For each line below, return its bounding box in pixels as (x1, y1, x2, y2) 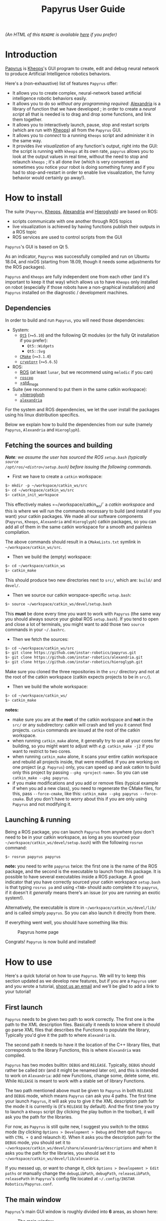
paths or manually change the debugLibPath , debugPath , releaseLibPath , (5, 1170, 151, 1176)
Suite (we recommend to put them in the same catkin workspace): (12, 386, 147, 392)
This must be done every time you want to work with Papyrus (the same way (5, 610, 161, 616)
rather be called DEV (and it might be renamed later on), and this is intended (5, 1067, 159, 1074)
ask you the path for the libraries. (5, 1114, 73, 1120)
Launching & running (5, 816, 71, 824)
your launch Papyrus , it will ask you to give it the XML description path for (5, 1098, 155, 1104)
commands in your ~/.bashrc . (5, 626, 66, 632)
